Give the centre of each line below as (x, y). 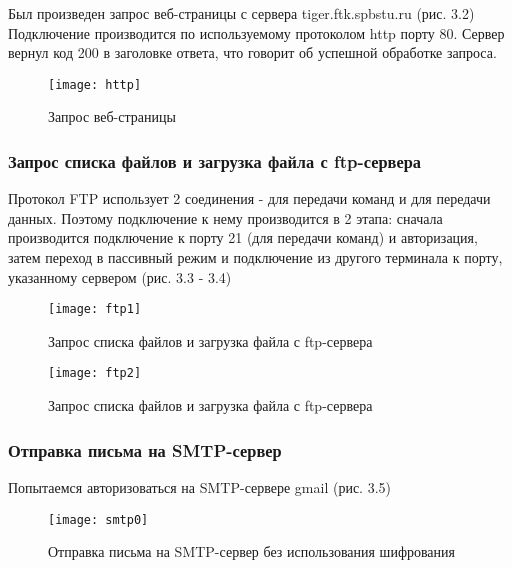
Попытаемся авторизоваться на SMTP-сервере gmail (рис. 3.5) (200, 486)
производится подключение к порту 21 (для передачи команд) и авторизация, (243, 237)
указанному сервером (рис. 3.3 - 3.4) (120, 276)
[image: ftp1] (95, 309)
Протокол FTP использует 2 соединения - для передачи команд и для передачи (249, 198)
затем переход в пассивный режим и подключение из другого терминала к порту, (255, 257)
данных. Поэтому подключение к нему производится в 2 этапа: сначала (225, 217)
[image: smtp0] (98, 519)
